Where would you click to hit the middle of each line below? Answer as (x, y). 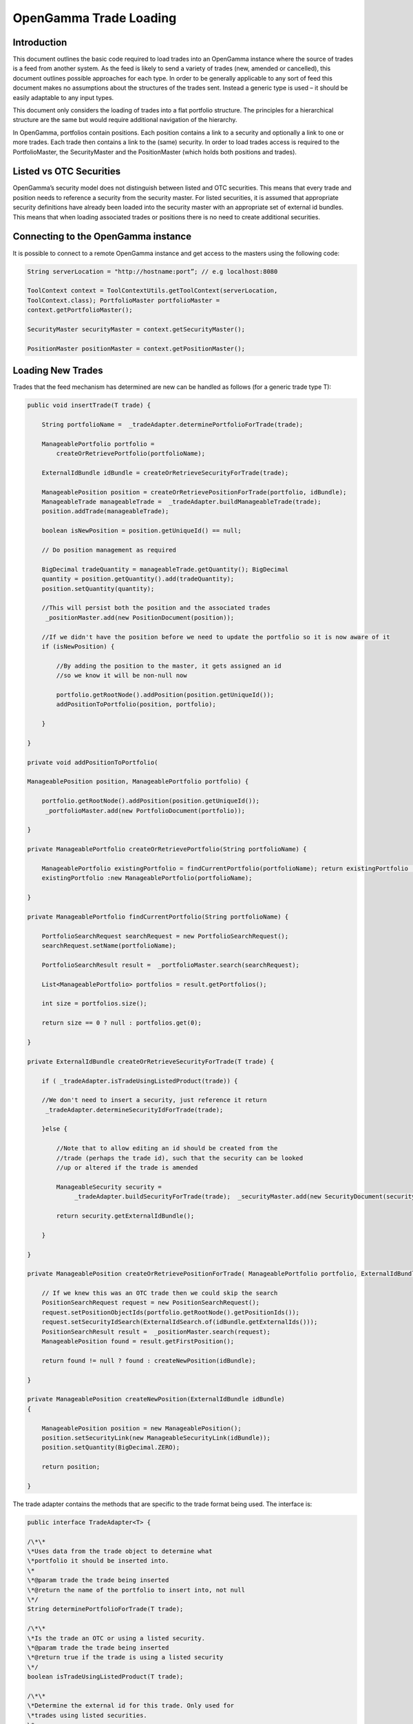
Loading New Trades (58, 371)
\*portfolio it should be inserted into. (98, 1561)
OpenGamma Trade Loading (95, 18)
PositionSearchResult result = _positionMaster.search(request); (156, 1332)
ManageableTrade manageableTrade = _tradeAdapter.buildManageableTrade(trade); (181, 502)
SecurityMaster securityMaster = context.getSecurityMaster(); (136, 329)
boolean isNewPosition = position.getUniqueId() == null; (141, 531)
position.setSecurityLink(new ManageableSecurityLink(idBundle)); (156, 1437)
